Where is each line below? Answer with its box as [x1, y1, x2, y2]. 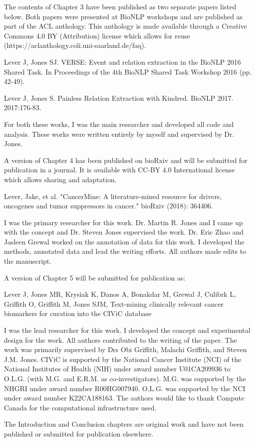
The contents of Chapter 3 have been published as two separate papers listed [4, 1, 237, 11]
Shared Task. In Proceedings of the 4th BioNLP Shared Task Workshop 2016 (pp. [4, 66, 252, 77]
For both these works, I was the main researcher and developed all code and [4, 119, 234, 129]
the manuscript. [4, 256, 52, 266]
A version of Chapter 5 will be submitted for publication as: [4, 272, 185, 282]
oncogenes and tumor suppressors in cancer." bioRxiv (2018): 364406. [4, 201, 213, 211]
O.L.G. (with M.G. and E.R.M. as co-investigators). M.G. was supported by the [4, 373, 246, 383]
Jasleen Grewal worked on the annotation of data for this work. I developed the [4, 236, 245, 246]
